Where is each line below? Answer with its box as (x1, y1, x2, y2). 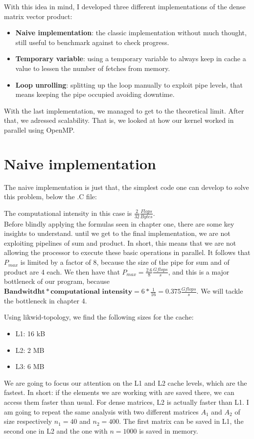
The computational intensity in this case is (4, 208, 132, 218)
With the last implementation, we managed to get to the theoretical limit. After (4, 105, 244, 116)
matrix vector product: (4, 11, 72, 21)
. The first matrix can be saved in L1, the (119, 416, 244, 426)
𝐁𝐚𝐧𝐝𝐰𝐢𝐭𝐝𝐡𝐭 (4, 288, 45, 296)
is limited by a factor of (20, 257, 91, 267)
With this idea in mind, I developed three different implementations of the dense (4, 1, 246, 11)
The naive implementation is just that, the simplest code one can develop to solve (4, 182, 249, 192)
